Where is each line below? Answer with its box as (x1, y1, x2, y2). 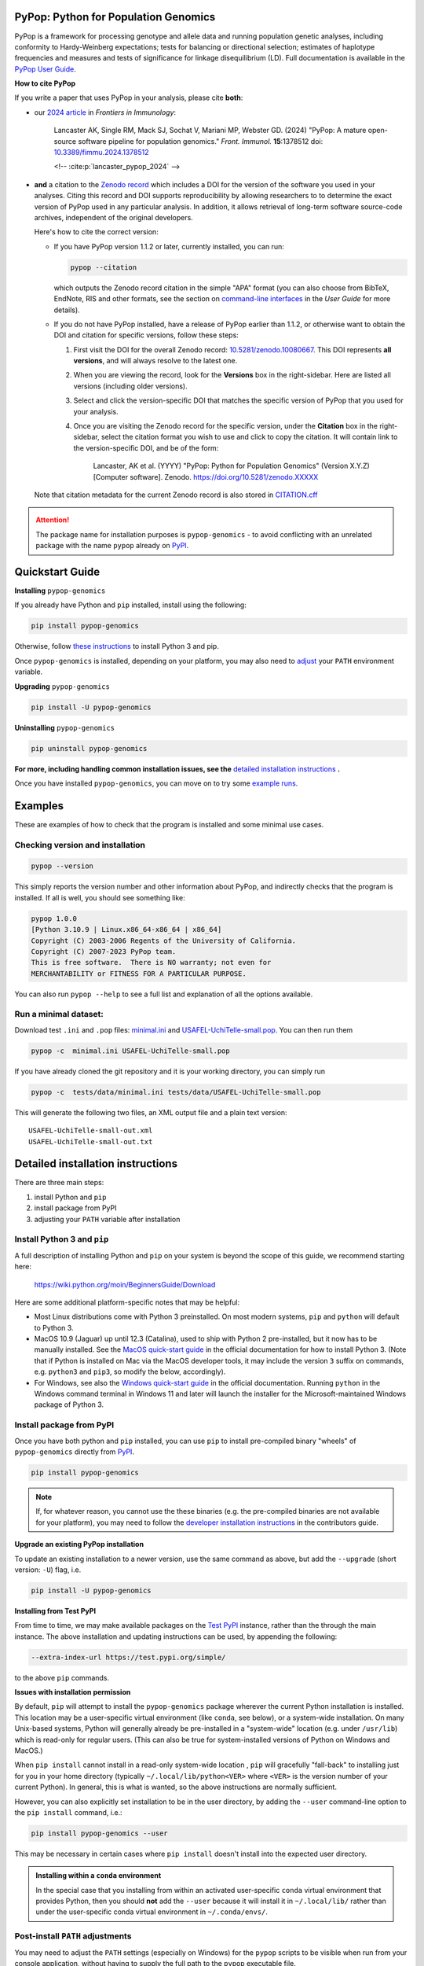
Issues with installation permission (14, 1688, 131, 1696)
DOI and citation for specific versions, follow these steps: (53, 330, 239, 340)
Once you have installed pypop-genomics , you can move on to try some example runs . (14, 779, 298, 788)
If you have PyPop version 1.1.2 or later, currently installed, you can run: (53, 241, 284, 251)
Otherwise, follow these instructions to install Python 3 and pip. (14, 642, 219, 651)
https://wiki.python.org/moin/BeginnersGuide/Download (34, 1279, 216, 1289)
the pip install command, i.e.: (14, 1807, 122, 1817)
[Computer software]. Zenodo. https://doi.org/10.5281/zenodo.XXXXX (93, 472, 319, 481)
